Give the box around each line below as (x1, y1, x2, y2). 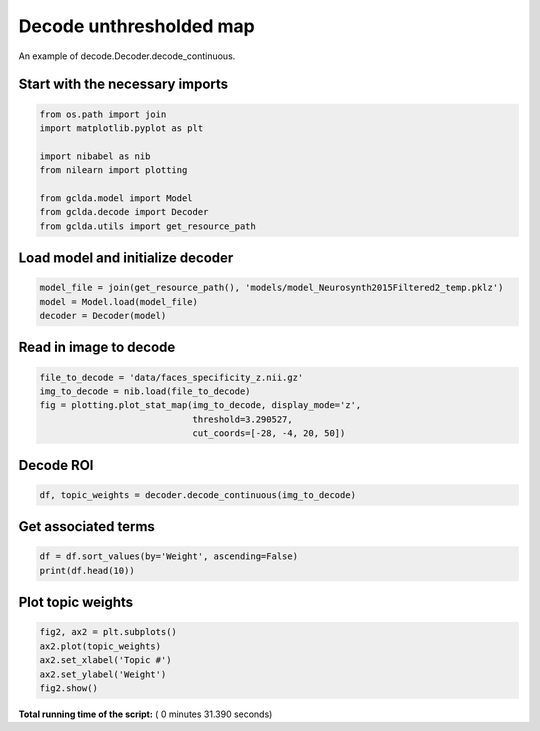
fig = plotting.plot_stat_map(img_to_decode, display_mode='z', (39, 400, 362, 411)
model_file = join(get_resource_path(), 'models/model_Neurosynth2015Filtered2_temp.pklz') (39, 282, 504, 294)
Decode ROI (18, 456, 94, 474)
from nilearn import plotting (39, 165, 188, 176)
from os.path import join (39, 108, 167, 120)
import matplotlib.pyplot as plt (39, 122, 204, 134)
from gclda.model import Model (39, 192, 194, 204)
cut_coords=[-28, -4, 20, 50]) (192, 428, 346, 439)
